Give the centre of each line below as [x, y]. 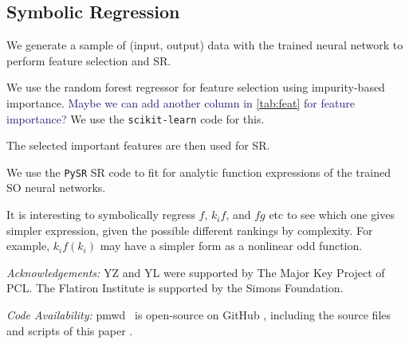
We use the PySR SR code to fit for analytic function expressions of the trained [199, 172]
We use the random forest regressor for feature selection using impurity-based [196, 87]
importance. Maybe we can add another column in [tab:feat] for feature [181, 102]
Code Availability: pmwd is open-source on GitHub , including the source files [199, 315]
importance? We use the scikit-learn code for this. [136, 118]
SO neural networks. [56, 188]
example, [28, 246]
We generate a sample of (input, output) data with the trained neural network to [205, 45]
